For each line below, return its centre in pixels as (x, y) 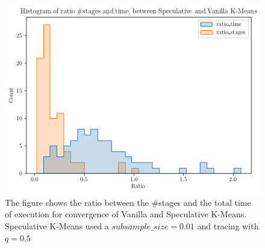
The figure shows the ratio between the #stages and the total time (128, 202)
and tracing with (228, 225)
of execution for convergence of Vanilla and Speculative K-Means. (126, 214)
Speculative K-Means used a (57, 225)
